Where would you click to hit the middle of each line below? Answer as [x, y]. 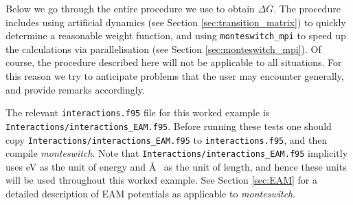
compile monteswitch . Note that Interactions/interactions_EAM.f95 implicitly [177, 153]
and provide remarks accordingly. [75, 89]
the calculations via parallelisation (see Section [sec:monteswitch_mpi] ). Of [163, 48]
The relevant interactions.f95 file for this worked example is [138, 112]
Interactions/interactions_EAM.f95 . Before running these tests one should [169, 126]
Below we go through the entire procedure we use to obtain [130, 8]
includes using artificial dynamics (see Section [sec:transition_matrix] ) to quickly [176, 22]
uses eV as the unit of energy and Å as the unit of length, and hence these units [176, 166]
